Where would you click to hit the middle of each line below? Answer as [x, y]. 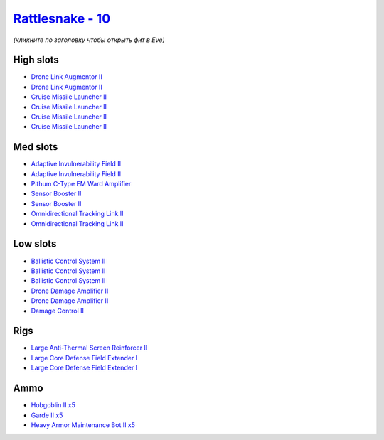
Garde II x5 [47, 415]
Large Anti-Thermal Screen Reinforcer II [89, 348]
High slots [36, 60]
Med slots [36, 147]
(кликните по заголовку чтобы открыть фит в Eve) [89, 40]
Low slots [35, 244]
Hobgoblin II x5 [53, 405]
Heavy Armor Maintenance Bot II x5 [83, 425]
